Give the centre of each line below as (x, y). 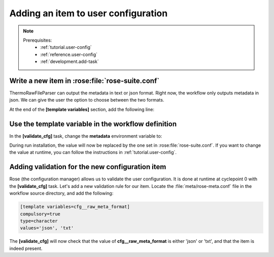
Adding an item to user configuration (89, 13)
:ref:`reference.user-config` (69, 54)
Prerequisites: (38, 40)
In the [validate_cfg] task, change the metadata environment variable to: (86, 136)
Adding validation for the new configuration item (88, 167)
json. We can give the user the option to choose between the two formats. (87, 100)
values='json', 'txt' (47, 228)
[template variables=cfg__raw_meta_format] (75, 207)
